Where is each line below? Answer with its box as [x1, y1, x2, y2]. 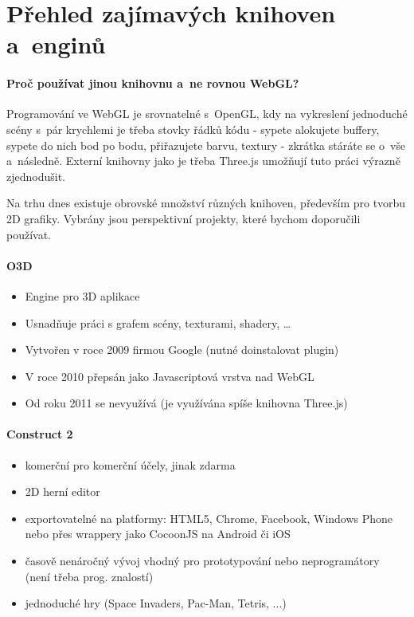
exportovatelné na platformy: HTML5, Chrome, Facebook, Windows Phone [25, 509, 393, 526]
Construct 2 [6, 426, 73, 442]
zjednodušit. [6, 167, 65, 184]
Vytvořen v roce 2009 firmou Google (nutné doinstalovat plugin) [25, 341, 339, 358]
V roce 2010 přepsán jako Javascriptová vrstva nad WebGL [25, 367, 314, 384]
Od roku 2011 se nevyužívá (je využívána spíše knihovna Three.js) [25, 395, 348, 411]
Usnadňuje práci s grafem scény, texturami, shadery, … [25, 314, 291, 331]
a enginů [6, 28, 106, 61]
